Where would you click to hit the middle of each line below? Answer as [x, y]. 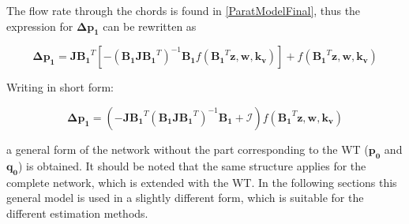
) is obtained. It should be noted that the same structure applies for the [192, 165]
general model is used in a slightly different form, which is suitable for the [185, 198]
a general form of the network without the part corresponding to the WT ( [188, 149]
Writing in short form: [60, 87]
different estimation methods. [77, 213]
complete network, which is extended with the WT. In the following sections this [202, 182]
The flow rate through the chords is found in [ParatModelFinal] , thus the [184, 10]
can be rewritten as [150, 26]
